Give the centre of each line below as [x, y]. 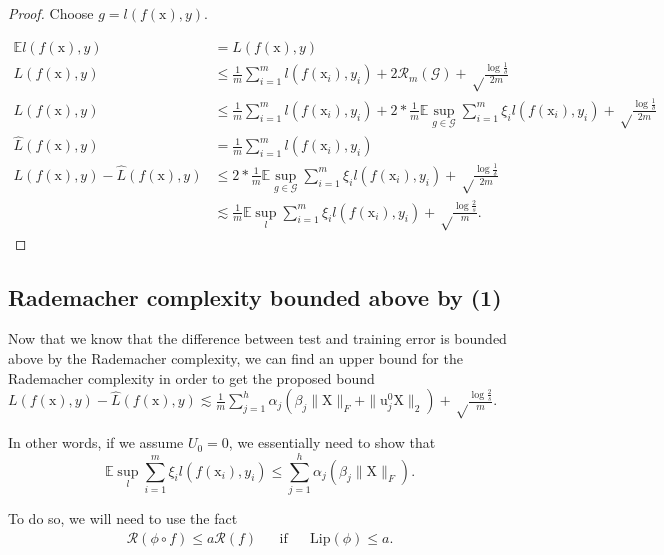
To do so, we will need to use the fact [123, 517]
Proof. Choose [51, 13]
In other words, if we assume [96, 442]
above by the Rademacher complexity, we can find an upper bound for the [235, 358]
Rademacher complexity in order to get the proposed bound [191, 377]
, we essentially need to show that [332, 442]
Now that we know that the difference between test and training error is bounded [257, 338]
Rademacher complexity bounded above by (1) [255, 296]
